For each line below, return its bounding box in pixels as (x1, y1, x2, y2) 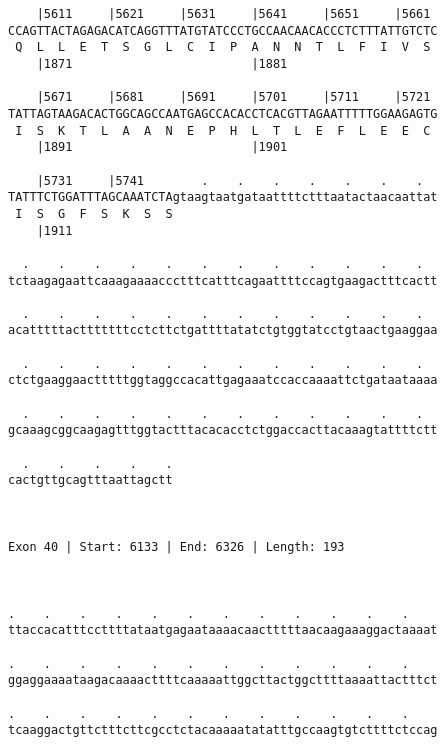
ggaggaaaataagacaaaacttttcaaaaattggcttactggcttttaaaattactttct (8, 673, 438, 688)
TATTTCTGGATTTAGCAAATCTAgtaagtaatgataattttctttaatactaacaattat (8, 190, 438, 205)
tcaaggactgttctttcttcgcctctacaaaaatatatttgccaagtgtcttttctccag (8, 723, 438, 738)
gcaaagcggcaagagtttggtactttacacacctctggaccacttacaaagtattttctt (8, 423, 438, 438)
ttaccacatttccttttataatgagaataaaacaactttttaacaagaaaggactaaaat (8, 623, 438, 638)
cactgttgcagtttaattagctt (8, 473, 173, 488)
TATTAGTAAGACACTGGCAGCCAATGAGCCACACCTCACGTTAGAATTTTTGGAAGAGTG (8, 106, 438, 121)
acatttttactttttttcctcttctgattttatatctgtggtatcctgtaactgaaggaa (8, 323, 438, 338)
